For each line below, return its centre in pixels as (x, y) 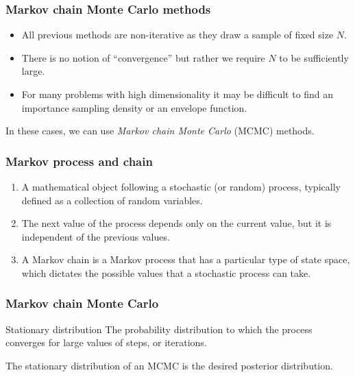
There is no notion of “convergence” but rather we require (143, 57)
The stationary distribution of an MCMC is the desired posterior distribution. (169, 365)
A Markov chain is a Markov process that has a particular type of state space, (186, 259)
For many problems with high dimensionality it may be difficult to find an (177, 94)
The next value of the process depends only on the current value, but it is (176, 223)
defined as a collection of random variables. (112, 200)
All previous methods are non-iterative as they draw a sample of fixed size (177, 35)
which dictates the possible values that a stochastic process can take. (166, 272)
